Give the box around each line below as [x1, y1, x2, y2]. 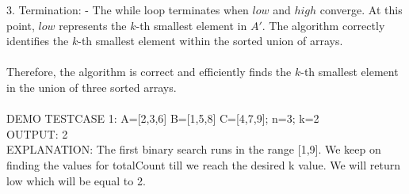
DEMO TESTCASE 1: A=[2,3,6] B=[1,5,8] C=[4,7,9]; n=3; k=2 [6, 110, 319, 127]
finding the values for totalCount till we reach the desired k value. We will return [6, 156, 400, 173]
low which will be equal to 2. [6, 172, 146, 188]
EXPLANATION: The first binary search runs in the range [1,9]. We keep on [6, 141, 381, 158]
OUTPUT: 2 [6, 125, 68, 142]
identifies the [6, 32, 69, 49]
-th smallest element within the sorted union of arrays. [78, 32, 343, 49]
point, [6, 17, 35, 33]
